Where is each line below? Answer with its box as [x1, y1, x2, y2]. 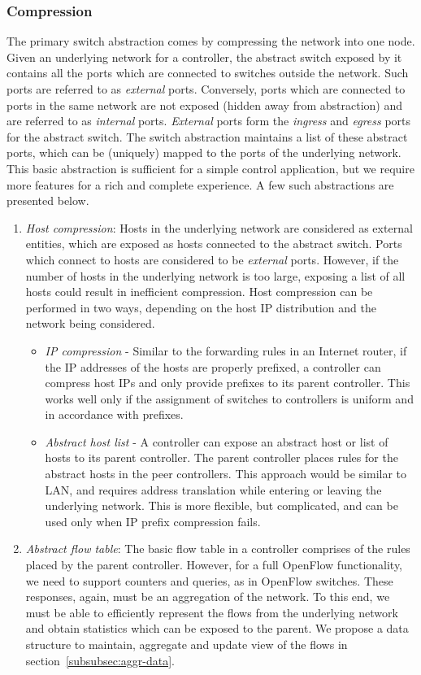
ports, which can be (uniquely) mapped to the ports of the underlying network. [7, 144, 401, 161]
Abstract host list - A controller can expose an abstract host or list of [45, 433, 388, 450]
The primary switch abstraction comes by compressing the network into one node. [7, 33, 415, 50]
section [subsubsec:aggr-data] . [25, 651, 175, 668]
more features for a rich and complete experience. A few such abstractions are [7, 176, 394, 193]
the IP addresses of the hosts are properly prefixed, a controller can [45, 358, 381, 375]
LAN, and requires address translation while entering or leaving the [45, 481, 382, 498]
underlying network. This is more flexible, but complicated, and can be [45, 497, 398, 514]
